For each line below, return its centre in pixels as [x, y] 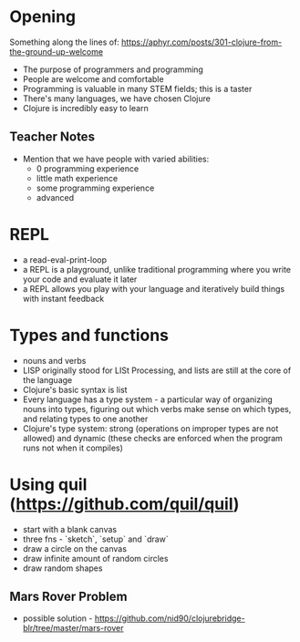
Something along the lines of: [65, 42]
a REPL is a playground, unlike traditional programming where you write [157, 269]
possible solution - [57, 618]
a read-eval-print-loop [65, 259]
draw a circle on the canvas [75, 548]
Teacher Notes [52, 137]
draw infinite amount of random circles [95, 558]
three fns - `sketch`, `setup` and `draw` [95, 539]
